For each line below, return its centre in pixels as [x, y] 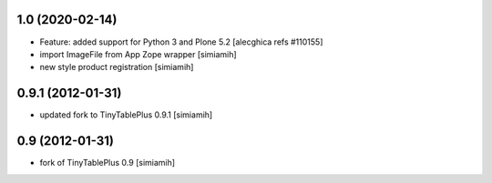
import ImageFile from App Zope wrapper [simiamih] [138, 54]
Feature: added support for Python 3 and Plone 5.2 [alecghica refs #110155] [181, 42]
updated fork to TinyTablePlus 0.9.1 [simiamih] [126, 115]
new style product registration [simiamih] [117, 67]
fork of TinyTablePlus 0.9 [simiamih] [108, 163]
